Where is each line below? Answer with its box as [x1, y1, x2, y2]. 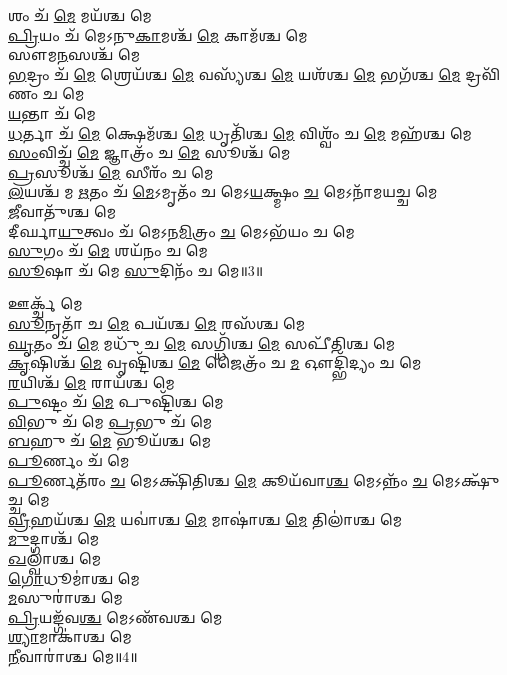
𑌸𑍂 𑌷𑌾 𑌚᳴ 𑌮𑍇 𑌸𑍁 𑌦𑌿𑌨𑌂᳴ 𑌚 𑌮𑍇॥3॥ [8, 259, 264, 280]
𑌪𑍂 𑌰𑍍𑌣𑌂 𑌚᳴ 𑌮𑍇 [8, 450, 130, 471]
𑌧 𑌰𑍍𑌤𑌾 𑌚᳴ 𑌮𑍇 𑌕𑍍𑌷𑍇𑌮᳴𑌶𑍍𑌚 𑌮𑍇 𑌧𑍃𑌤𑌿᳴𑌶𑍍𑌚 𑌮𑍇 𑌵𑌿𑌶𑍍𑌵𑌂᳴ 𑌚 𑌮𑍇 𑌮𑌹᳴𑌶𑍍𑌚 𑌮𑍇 [8, 122, 472, 143]
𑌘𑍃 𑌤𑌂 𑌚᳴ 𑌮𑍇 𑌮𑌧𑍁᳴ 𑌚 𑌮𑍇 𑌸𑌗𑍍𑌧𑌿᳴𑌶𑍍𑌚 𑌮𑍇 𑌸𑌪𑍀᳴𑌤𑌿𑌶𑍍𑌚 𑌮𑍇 [8, 332, 396, 353]
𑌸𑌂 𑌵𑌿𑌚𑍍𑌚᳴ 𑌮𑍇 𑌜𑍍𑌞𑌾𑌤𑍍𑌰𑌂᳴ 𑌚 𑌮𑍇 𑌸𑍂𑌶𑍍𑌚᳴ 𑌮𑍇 [8, 142, 291, 163]
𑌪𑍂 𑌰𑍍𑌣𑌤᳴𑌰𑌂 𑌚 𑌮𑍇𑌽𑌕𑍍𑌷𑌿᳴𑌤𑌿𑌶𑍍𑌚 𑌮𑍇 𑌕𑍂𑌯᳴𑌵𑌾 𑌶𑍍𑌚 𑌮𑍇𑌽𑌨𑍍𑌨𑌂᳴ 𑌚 [8, 469, 428, 490]
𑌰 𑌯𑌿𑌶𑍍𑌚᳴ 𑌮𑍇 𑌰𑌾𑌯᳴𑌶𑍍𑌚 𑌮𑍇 [8, 371, 175, 392]
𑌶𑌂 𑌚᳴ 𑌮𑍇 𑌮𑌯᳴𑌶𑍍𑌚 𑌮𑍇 [8, 5, 152, 25]
